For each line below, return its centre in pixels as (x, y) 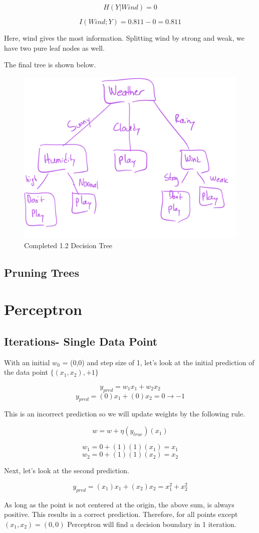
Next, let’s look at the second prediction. (67, 470)
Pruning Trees (42, 272)
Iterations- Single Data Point (81, 341)
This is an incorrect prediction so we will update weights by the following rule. (125, 414)
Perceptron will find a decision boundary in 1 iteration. (152, 524)
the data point (26, 372)
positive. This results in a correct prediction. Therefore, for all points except (121, 514)
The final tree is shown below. (50, 65)
